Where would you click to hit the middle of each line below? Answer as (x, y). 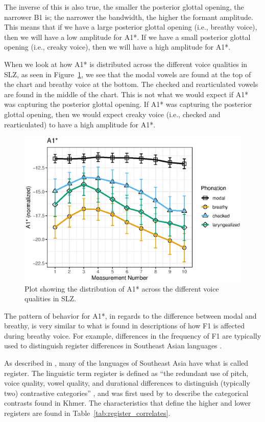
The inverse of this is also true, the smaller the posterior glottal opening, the (124, 7)
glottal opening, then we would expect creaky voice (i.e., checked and (112, 114)
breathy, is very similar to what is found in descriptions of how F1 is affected (124, 326)
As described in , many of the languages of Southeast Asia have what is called (126, 363)
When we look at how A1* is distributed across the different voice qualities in (126, 64)
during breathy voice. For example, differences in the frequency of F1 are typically (133, 335)
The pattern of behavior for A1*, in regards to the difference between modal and (130, 315)
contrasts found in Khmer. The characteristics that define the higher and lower (128, 403)
